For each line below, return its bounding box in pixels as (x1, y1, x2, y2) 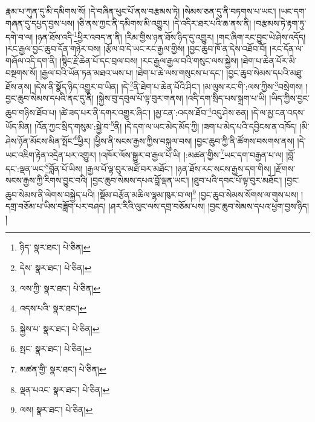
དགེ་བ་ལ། (5, 30, 33, 43)
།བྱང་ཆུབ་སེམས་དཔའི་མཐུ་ (226, 66, 304, 78)
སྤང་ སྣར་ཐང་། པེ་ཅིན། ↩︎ (19, 342, 92, 355)
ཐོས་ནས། (5, 80, 31, 92)
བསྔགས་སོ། (5, 66, 37, 78)
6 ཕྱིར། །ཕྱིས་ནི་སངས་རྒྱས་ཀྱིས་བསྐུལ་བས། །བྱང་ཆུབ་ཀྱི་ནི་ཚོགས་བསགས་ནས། (74, 132, 294, 147)
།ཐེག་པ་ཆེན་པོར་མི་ (241, 54, 297, 67)
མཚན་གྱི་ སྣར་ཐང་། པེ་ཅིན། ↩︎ (19, 362, 106, 375)
